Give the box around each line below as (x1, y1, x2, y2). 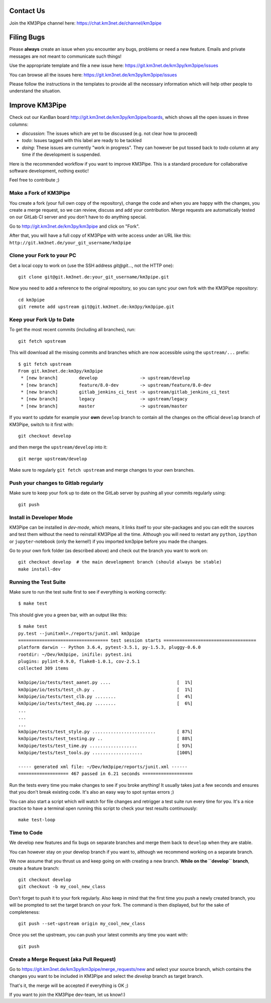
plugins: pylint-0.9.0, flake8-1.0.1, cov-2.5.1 (18, 659, 140, 664)
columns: (9, 121, 29, 127)
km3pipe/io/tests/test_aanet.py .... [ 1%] (18, 680, 193, 685)
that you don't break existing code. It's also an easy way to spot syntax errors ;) (9, 789, 174, 795)
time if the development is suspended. (22, 152, 101, 158)
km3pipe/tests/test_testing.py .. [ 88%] (18, 736, 193, 742)
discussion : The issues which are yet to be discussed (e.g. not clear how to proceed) (22, 130, 198, 136)
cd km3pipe (18, 297, 45, 303)
